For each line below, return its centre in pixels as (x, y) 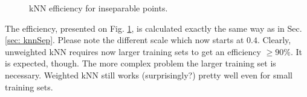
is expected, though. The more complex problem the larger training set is (141, 63)
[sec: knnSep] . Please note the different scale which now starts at (124, 40)
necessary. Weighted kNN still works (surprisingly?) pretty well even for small (149, 75)
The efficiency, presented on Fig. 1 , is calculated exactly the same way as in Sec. (153, 28)
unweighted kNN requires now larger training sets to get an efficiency (133, 51)
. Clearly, (274, 40)
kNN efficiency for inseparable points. (99, 8)
